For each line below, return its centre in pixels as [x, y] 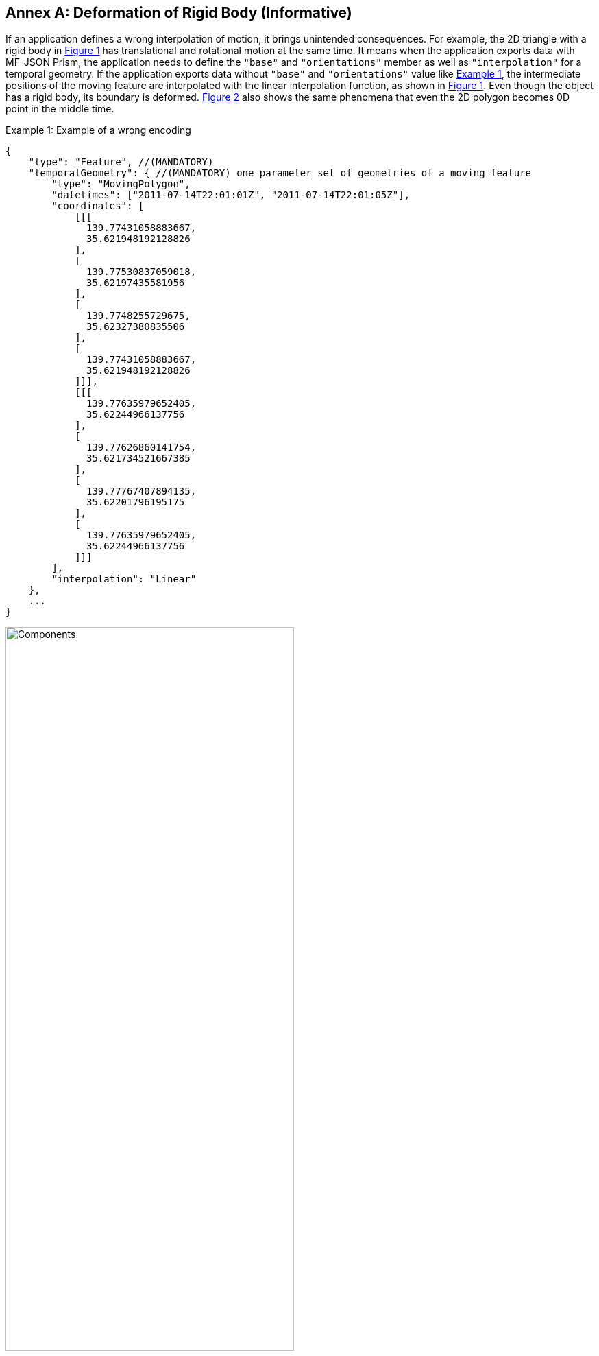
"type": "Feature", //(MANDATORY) [121, 162]
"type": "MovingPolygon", [121, 184]
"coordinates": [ [98, 206]
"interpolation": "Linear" [124, 579]
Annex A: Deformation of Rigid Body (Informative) [179, 13]
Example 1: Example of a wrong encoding [98, 130]
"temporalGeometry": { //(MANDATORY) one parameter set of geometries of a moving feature [280, 173]
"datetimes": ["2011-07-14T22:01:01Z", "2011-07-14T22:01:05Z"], [231, 195]
